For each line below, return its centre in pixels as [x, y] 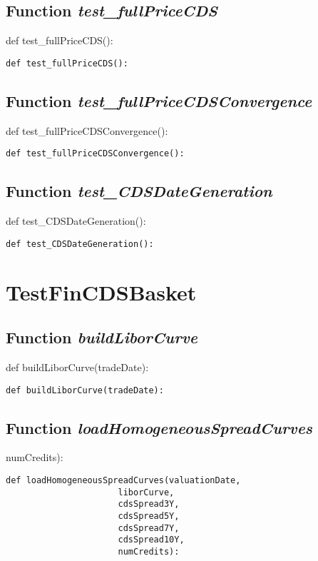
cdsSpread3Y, [149, 504]
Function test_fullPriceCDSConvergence [159, 100]
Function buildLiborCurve [102, 337]
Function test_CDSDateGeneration [139, 191]
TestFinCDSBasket [101, 292]
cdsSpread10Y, [151, 540]
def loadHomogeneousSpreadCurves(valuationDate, [123, 480]
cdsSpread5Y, [149, 516]
